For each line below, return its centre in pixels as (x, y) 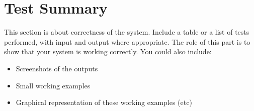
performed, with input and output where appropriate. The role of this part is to (127, 41)
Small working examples (53, 85)
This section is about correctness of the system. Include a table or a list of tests (127, 32)
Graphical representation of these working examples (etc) (104, 102)
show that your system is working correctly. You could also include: (108, 51)
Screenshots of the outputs (57, 68)
